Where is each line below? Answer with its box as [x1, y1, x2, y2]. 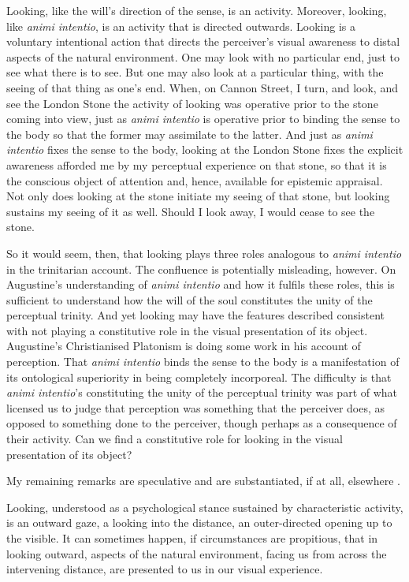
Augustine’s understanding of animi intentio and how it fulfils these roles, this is [6, 276, 395, 293]
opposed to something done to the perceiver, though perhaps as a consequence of [6, 415, 397, 431]
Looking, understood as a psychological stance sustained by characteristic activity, [6, 498, 403, 515]
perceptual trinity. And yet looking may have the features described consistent [6, 307, 385, 323]
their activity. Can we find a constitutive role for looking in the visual [6, 431, 343, 447]
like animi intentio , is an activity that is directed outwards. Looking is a [6, 17, 355, 34]
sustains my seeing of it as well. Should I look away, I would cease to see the [6, 203, 375, 219]
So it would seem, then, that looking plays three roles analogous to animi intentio [6, 244, 402, 261]
